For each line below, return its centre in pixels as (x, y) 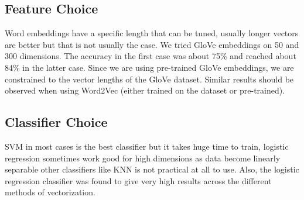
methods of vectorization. (50, 192)
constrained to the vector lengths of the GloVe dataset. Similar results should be (149, 79)
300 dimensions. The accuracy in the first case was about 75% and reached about (151, 56)
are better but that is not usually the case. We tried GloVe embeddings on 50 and (152, 44)
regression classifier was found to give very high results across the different (138, 180)
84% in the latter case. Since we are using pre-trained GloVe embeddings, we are (149, 67)
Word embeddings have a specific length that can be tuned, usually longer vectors (152, 33)
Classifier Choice (56, 122)
